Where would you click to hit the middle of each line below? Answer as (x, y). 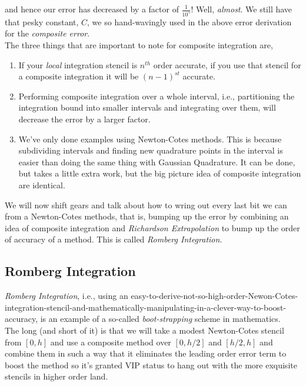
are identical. (42, 185)
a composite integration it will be (79, 76)
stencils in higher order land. (56, 376)
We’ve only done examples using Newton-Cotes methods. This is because (150, 139)
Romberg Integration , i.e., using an (66, 296)
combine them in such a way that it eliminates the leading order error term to (146, 353)
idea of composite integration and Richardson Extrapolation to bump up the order (152, 227)
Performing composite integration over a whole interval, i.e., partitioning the (157, 96)
